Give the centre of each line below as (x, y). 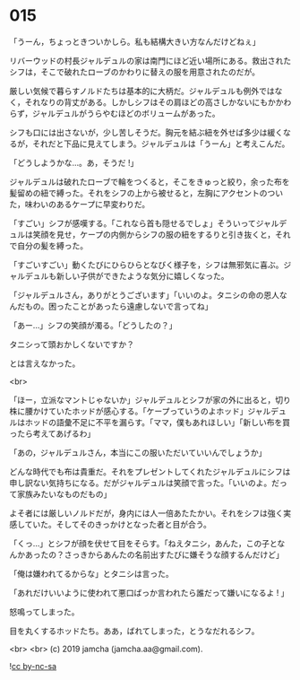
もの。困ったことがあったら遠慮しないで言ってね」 (119, 306)
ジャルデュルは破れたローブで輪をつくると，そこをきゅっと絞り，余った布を (150, 181)
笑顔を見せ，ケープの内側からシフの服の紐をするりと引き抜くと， (154, 234)
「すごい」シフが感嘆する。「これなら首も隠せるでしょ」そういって (133, 223)
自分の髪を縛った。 (52, 245)
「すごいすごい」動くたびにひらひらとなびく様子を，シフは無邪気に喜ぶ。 (146, 265)
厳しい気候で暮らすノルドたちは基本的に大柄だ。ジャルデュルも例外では (142, 91)
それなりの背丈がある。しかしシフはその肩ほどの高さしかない (138, 102)
